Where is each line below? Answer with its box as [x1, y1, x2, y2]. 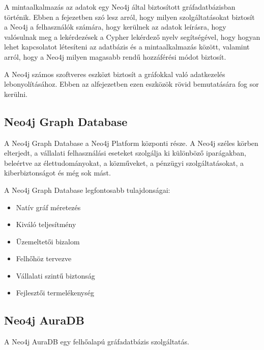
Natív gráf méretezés [16, 202, 81, 212]
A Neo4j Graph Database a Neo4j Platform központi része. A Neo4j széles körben [4, 137, 258, 148]
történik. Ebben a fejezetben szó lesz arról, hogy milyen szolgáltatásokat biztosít [4, 11, 255, 22]
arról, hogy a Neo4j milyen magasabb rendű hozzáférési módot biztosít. [4, 51, 226, 62]
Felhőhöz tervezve [16, 253, 72, 264]
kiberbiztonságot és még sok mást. [4, 167, 111, 178]
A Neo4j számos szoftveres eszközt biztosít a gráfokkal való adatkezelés [4, 68, 225, 79]
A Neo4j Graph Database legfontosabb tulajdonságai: [4, 184, 170, 195]
